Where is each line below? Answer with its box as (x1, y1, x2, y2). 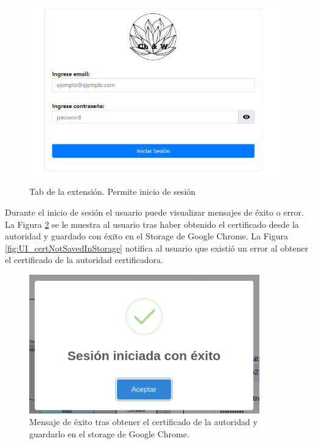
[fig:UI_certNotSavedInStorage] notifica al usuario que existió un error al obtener (5, 241, 309, 254)
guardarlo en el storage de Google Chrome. (29, 428, 189, 440)
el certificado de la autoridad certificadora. (5, 253, 163, 266)
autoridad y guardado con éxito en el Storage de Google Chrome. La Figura (5, 230, 289, 242)
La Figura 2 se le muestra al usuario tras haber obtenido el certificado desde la (5, 217, 299, 230)
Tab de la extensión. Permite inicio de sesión (29, 185, 196, 198)
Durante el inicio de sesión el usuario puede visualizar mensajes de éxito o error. (5, 206, 304, 218)
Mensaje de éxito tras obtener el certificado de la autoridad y (29, 415, 258, 428)
